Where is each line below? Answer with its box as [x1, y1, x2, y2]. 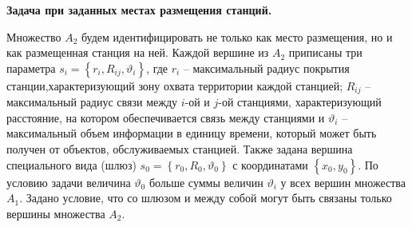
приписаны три [288, 44, 362, 61]
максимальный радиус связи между [6, 94, 177, 110]
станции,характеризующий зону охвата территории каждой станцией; [6, 77, 343, 94]
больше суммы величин [149, 173, 263, 190]
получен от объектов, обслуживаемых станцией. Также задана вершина [6, 141, 353, 157]
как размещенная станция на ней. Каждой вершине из [6, 44, 269, 61]
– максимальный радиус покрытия [183, 59, 350, 76]
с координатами [232, 156, 308, 173]
